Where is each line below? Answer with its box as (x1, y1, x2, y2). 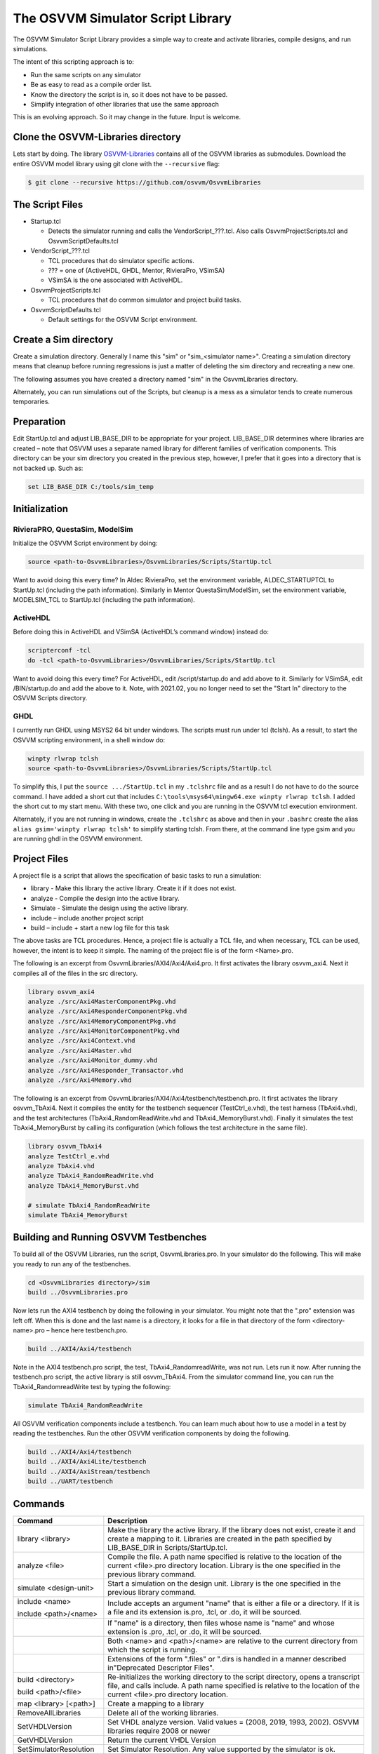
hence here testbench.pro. (51, 1326, 128, 1334)
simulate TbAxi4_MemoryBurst (27, 1211, 128, 1219)
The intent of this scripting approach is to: (13, 58, 135, 66)
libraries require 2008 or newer (107, 1726, 211, 1736)
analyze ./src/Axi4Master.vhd (27, 1046, 132, 1055)
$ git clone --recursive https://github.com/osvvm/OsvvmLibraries (27, 178, 261, 186)
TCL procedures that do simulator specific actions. (48, 256, 194, 265)
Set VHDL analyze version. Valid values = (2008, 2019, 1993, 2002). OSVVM (107, 1717, 359, 1727)
